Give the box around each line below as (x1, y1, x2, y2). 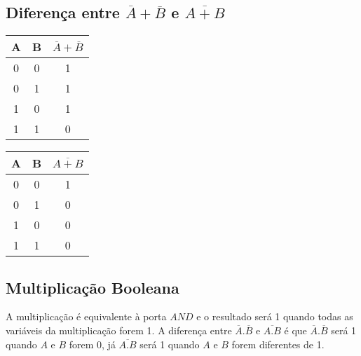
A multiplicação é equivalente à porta (6, 309, 167, 324)
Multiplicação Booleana (6, 276, 179, 298)
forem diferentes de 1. (231, 336, 325, 351)
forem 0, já (69, 336, 116, 351)
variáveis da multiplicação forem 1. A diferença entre (6, 323, 232, 337)
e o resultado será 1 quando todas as (196, 309, 353, 324)
